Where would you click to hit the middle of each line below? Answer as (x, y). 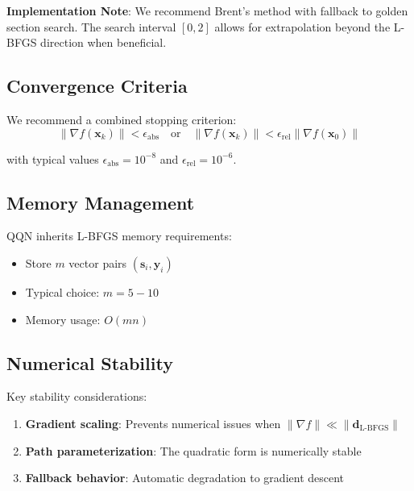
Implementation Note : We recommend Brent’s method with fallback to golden (207, 10)
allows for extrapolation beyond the (302, 26)
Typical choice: (62, 291)
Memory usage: (63, 319)
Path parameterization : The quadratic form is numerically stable (193, 450)
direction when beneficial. (103, 42)
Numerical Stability (90, 362)
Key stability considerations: (77, 396)
